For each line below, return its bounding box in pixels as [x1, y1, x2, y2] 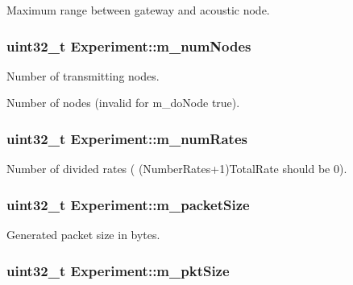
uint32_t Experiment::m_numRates [6, 128, 247, 148]
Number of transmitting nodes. [6, 67, 160, 84]
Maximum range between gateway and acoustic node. [6, 2, 270, 18]
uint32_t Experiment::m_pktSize [6, 260, 230, 280]
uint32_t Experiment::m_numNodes [6, 35, 251, 56]
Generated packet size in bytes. [6, 226, 160, 243]
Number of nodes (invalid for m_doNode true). [6, 94, 240, 111]
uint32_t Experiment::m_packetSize [6, 194, 250, 214]
